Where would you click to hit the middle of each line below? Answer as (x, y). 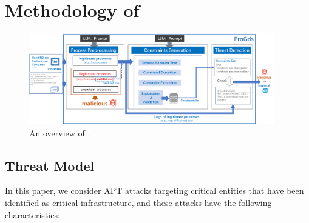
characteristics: (32, 214)
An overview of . (60, 132)
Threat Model (50, 165)
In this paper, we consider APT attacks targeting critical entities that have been (154, 191)
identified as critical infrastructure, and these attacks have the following (138, 202)
